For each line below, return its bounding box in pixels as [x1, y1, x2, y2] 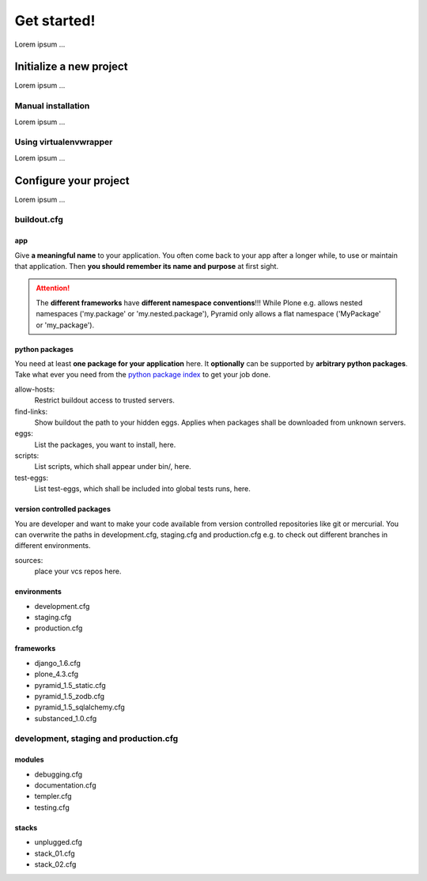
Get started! [14, 12, 96, 29]
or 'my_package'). [36, 320, 95, 330]
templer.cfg [34, 792, 72, 801]
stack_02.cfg [34, 860, 77, 869]
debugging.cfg [34, 769, 83, 779]
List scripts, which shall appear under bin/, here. [34, 462, 191, 471]
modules [14, 755, 44, 765]
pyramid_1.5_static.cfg [34, 680, 106, 690]
